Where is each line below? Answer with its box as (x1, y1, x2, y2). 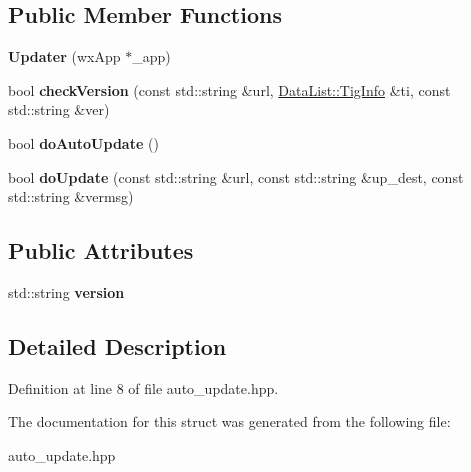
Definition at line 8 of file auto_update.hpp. (8, 377, 279, 398)
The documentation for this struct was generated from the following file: (8, 411, 451, 432)
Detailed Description (8, 330, 227, 361)
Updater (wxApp (8, 46, 121, 67)
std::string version (8, 281, 125, 302)
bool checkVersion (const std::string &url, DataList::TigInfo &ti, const (8, 79, 451, 100)
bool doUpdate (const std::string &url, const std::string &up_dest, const (8, 166, 464, 187)
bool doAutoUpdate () (8, 132, 159, 153)
